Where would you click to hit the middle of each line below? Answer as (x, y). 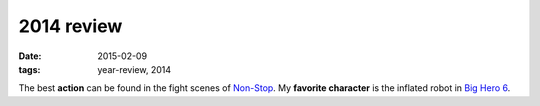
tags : (29, 69)
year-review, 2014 (134, 69)
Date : (30, 56)
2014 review (70, 26)
